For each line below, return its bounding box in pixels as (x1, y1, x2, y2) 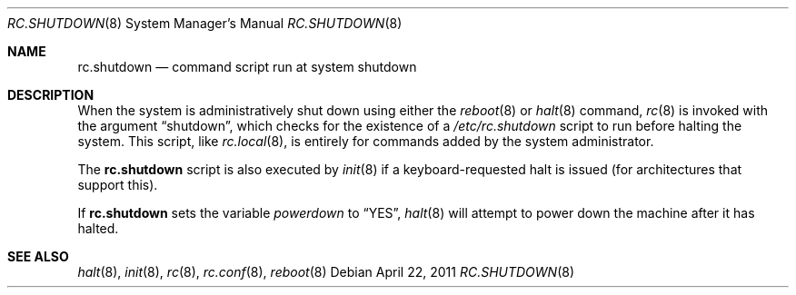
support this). (77, 177, 158, 192)
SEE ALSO (7, 249, 69, 264)
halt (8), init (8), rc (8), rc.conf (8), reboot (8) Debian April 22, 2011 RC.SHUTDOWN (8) (77, 264, 575, 280)
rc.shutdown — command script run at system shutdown (77, 59, 417, 74)
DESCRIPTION (7, 87, 95, 103)
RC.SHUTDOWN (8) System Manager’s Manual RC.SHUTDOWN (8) (7, 15, 403, 31)
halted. (77, 221, 119, 236)
